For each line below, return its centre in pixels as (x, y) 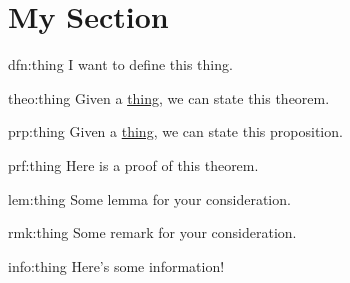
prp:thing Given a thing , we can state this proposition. (175, 131)
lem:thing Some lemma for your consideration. (149, 198)
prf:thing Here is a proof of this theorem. (133, 164)
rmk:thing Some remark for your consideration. (152, 232)
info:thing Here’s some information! (116, 265)
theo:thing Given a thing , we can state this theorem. (169, 97)
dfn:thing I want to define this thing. (120, 64)
